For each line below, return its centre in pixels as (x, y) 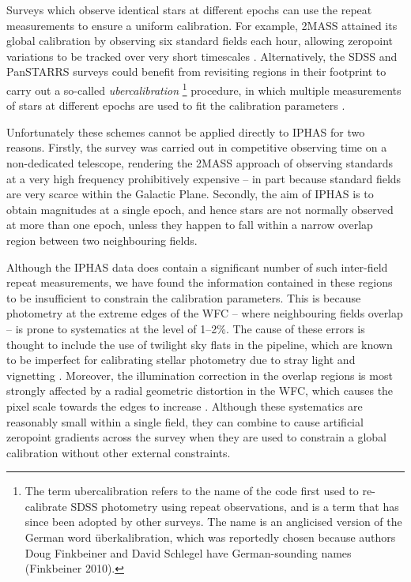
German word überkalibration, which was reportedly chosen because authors (210, 537)
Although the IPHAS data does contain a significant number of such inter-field (197, 267)
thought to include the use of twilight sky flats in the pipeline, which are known (200, 344)
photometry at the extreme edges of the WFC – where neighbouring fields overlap (205, 313)
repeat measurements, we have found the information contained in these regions (200, 282)
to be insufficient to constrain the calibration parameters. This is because (184, 297)
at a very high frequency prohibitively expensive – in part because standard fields (204, 178)
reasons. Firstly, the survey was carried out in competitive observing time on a (197, 147)
